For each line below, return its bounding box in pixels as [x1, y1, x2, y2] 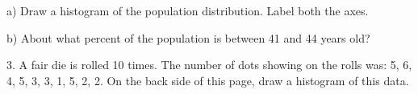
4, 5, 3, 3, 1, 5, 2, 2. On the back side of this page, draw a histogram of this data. [6, 72, 409, 88]
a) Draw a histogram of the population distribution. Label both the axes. [6, 2, 369, 18]
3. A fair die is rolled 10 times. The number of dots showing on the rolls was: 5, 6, [6, 56, 412, 73]
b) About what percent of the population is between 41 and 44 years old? [6, 29, 370, 46]
